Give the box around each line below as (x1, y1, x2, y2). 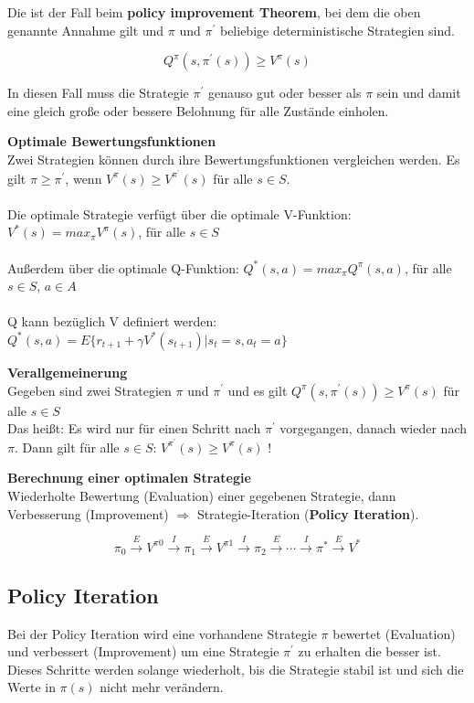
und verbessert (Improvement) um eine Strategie (7, 642, 279, 661)
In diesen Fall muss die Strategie (7, 83, 189, 102)
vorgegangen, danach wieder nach (279, 419, 468, 438)
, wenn (65, 168, 102, 187)
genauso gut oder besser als (207, 83, 362, 102)
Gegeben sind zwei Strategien (7, 380, 172, 399)
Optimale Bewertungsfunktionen (7, 132, 216, 151)
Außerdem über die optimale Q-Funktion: (7, 258, 239, 277)
